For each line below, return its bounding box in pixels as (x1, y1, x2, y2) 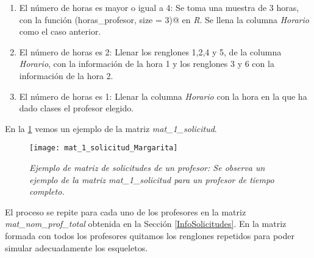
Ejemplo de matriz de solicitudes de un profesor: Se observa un (29, 161, 265, 173)
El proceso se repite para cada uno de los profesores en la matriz (5, 205, 246, 218)
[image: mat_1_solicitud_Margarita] (29, 144, 178, 153)
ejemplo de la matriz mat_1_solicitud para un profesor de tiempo (29, 173, 274, 186)
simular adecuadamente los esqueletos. (5, 241, 148, 254)
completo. (29, 185, 65, 198)
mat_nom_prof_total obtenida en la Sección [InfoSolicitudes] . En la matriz (5, 217, 287, 230)
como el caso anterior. (19, 25, 101, 38)
